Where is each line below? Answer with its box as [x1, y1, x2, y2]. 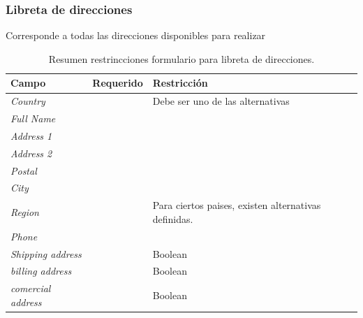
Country [10, 94, 45, 108]
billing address [10, 263, 72, 278]
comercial [10, 281, 51, 296]
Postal [10, 163, 37, 178]
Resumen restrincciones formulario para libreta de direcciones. [48, 51, 315, 66]
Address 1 [10, 128, 52, 143]
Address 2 [10, 145, 52, 160]
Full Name [10, 111, 56, 126]
